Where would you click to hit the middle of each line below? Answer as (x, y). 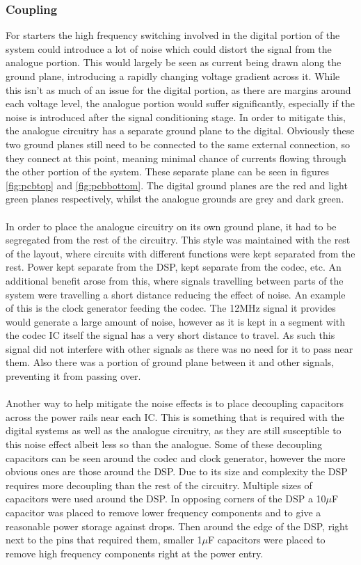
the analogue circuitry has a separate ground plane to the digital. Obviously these (180, 130)
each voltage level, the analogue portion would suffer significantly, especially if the (180, 103)
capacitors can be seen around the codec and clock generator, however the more (176, 457)
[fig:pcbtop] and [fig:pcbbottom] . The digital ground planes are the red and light (177, 185)
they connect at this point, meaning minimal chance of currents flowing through (176, 158)
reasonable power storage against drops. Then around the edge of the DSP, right (177, 526)
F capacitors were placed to (267, 540)
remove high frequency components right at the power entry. (135, 553)
